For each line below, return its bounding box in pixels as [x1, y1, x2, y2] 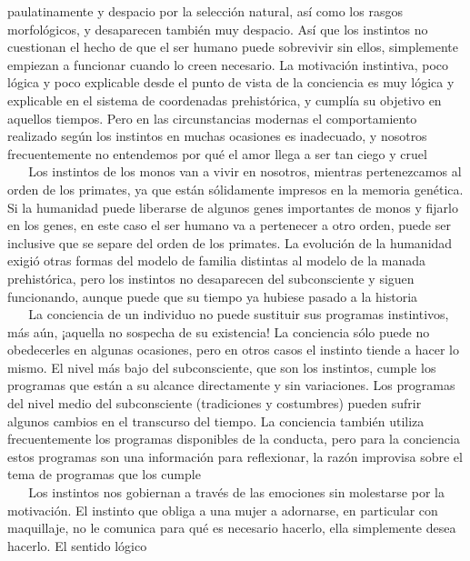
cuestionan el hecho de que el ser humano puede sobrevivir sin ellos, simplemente [7, 37, 458, 56]
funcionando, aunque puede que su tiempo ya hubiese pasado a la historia [7, 286, 418, 306]
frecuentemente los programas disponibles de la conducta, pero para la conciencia [7, 429, 460, 448]
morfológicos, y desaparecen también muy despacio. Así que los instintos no [7, 19, 428, 38]
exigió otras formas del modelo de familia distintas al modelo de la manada [7, 251, 426, 270]
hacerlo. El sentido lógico [7, 536, 147, 555]
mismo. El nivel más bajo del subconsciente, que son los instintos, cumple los [7, 357, 436, 376]
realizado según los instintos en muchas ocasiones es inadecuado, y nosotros [7, 126, 427, 145]
